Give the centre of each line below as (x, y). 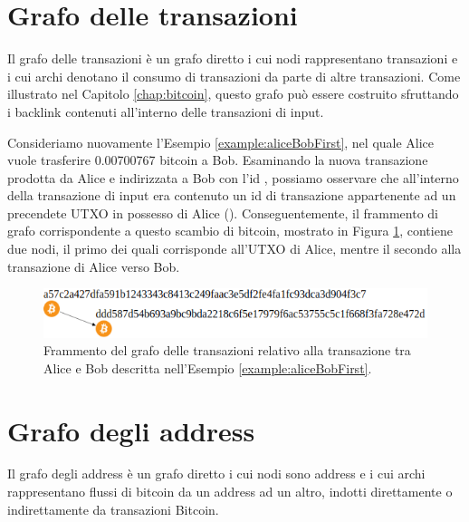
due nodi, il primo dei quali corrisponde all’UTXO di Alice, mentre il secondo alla (234, 249)
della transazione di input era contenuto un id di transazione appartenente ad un (232, 195)
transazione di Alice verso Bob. (94, 266)
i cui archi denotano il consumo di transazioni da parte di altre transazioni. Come (234, 76)
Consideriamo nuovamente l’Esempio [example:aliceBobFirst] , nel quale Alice (221, 142)
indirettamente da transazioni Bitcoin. (113, 509)
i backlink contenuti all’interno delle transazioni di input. (166, 111)
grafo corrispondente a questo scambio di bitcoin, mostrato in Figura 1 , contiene (230, 231)
